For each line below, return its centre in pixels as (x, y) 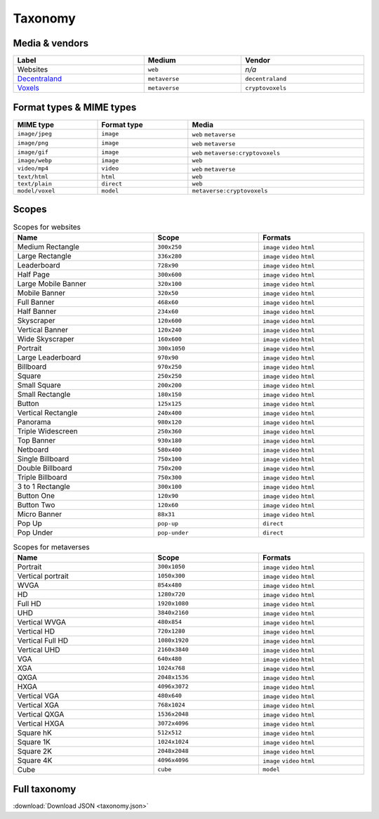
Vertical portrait (43, 576)
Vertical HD (36, 631)
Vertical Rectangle (47, 413)
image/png (33, 143)
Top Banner (36, 440)
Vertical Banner (43, 330)
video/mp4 (33, 169)
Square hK (35, 733)
